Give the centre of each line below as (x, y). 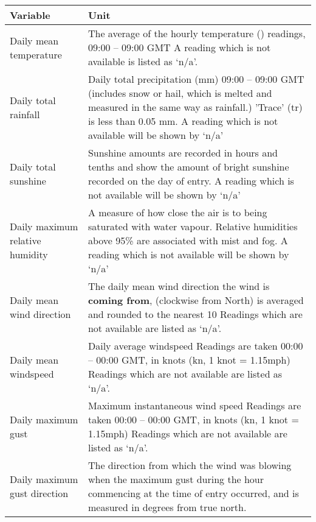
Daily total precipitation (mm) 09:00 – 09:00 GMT (196, 79)
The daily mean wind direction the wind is (179, 286)
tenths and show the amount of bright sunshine (188, 167)
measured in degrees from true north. (167, 507)
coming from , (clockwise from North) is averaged (196, 300)
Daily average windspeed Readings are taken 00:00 (195, 346)
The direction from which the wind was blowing (190, 465)
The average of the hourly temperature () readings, (197, 33)
